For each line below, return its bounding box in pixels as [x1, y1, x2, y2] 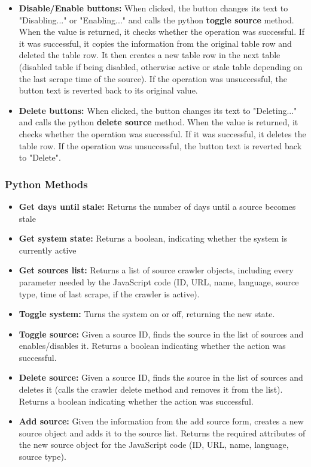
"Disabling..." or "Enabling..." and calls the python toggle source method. [19, 13, 294, 26]
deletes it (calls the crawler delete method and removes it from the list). [19, 383, 283, 396]
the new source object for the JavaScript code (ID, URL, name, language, [19, 438, 289, 451]
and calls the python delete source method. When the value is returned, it [19, 116, 298, 128]
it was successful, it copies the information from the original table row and [19, 37, 292, 49]
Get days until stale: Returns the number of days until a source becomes [19, 200, 296, 212]
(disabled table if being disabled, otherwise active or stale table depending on [19, 60, 303, 73]
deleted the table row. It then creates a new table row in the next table [19, 49, 280, 61]
